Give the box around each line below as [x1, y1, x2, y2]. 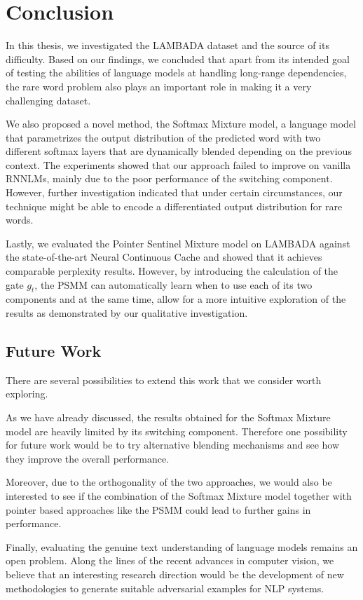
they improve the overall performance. [6, 451, 170, 465]
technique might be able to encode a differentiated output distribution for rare [6, 198, 343, 213]
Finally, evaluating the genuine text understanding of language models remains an [6, 539, 358, 554]
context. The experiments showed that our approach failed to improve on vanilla [6, 157, 351, 172]
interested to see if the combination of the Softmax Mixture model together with [6, 488, 352, 503]
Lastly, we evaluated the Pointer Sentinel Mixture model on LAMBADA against [6, 236, 350, 250]
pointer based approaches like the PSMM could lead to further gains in [6, 502, 311, 517]
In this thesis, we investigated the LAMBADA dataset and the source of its [6, 38, 329, 53]
